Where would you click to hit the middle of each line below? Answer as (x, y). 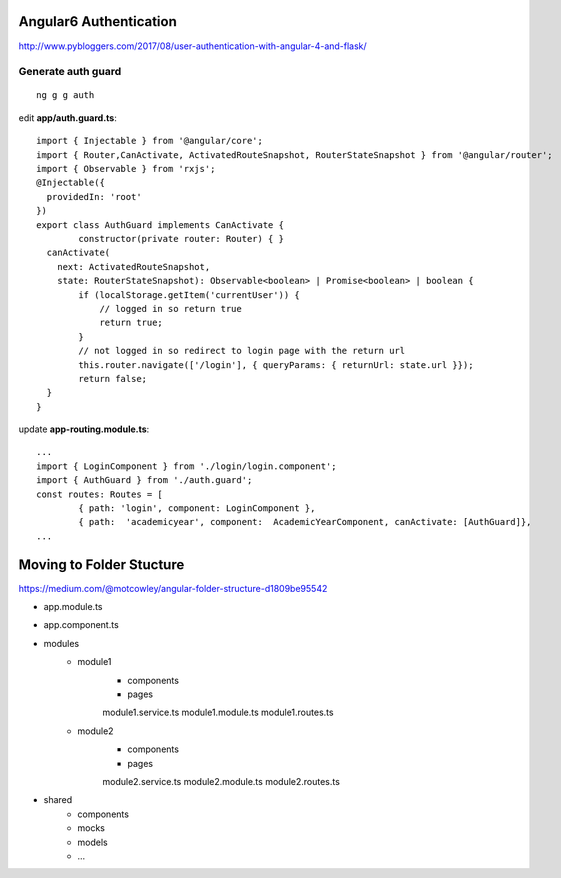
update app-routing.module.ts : (84, 429)
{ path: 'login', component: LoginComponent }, (197, 508)
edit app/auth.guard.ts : (67, 117)
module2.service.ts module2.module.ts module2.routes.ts (221, 781)
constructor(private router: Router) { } (181, 238)
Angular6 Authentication (97, 21)
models (93, 842)
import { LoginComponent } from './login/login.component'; (186, 466)
